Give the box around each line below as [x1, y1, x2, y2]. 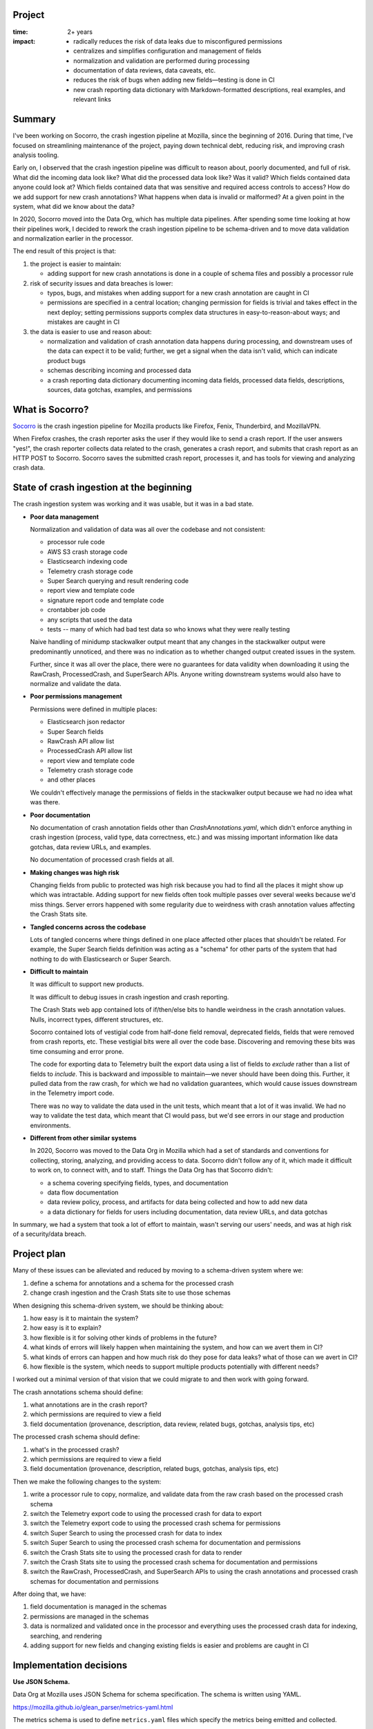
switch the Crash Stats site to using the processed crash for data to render [30, 1548, 242, 1556]
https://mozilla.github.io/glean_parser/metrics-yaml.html [12, 1703, 173, 1711]
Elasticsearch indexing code [47, 557, 128, 566]
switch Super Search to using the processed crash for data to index [30, 1528, 222, 1537]
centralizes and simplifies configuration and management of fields [73, 47, 262, 55]
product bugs [47, 356, 86, 364]
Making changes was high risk [30, 868, 120, 876]
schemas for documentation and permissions [30, 1577, 159, 1585]
